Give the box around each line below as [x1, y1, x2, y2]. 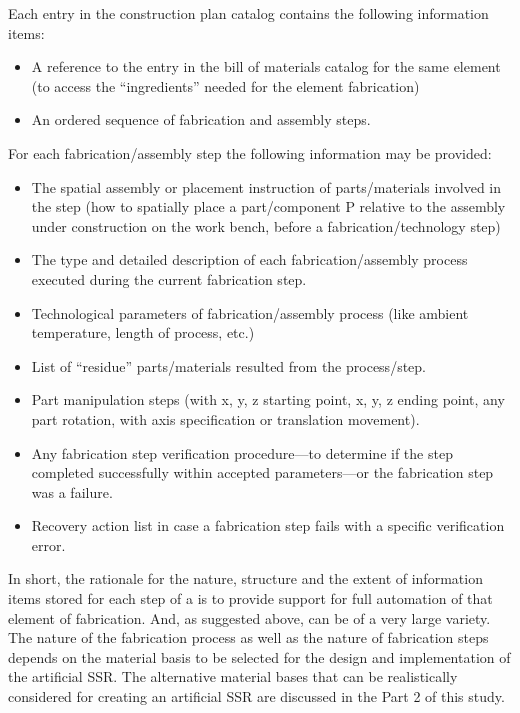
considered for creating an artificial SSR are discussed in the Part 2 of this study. [8, 686, 505, 707]
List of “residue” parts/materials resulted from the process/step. [31, 355, 426, 376]
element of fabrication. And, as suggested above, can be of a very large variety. [8, 607, 491, 628]
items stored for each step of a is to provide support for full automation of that [8, 588, 493, 609]
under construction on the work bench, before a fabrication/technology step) [31, 215, 501, 236]
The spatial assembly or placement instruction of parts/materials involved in [31, 176, 502, 197]
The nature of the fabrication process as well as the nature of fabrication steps [8, 627, 489, 648]
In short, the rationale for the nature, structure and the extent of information [8, 568, 483, 589]
